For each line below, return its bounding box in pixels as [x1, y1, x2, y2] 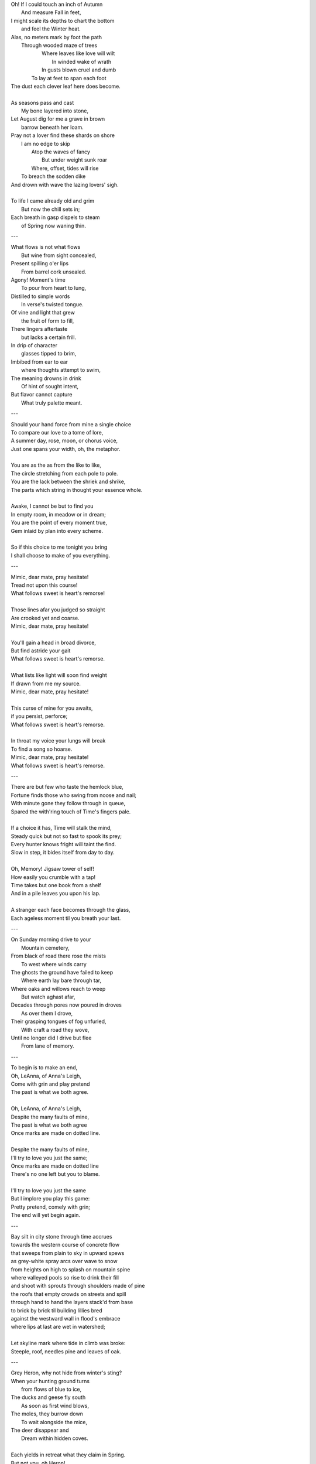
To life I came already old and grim [11, 197, 95, 204]
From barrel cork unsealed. [21, 268, 87, 275]
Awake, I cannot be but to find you [11, 502, 94, 509]
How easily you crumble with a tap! [11, 873, 96, 881]
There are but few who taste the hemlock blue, [11, 784, 124, 791]
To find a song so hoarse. [11, 745, 73, 752]
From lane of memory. [21, 1042, 74, 1049]
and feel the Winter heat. [21, 25, 81, 32]
